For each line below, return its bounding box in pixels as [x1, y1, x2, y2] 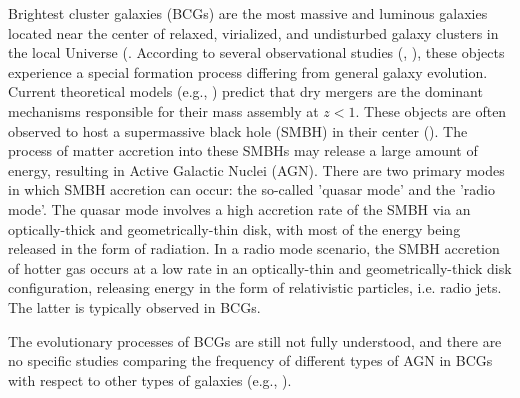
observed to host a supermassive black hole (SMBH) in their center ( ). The [8, 120, 468, 141]
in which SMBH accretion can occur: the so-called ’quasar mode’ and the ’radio [8, 179, 496, 200]
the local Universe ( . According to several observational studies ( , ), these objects [8, 42, 505, 63]
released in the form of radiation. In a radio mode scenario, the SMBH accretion [8, 238, 500, 259]
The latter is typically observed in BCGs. [8, 296, 261, 317]
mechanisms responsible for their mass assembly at [8, 100, 319, 121]
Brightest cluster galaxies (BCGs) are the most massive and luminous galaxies [8, 3, 488, 23]
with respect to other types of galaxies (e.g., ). [8, 369, 292, 390]
